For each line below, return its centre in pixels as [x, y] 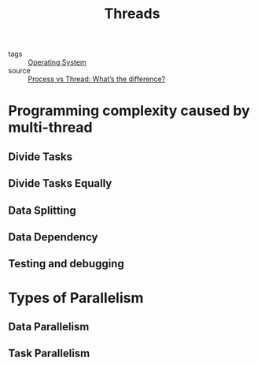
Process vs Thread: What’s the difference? [97, 79]
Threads [132, 14]
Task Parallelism [49, 354]
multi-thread [50, 128]
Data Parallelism [49, 327]
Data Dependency [53, 237]
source [20, 71]
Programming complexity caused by [129, 111]
